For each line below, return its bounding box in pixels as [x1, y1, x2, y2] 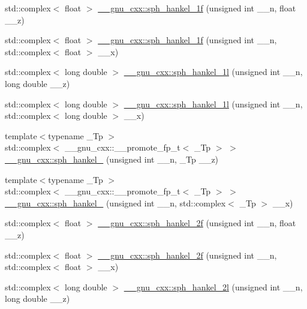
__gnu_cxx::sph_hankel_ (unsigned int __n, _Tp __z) [5, 152, 219, 165]
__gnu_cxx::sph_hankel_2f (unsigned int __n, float [98, 217, 296, 229]
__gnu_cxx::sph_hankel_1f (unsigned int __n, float [98, 2, 296, 14]
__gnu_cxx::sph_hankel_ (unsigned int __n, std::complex [5, 196, 226, 209]
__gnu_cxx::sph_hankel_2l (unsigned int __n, [124, 280, 303, 293]
